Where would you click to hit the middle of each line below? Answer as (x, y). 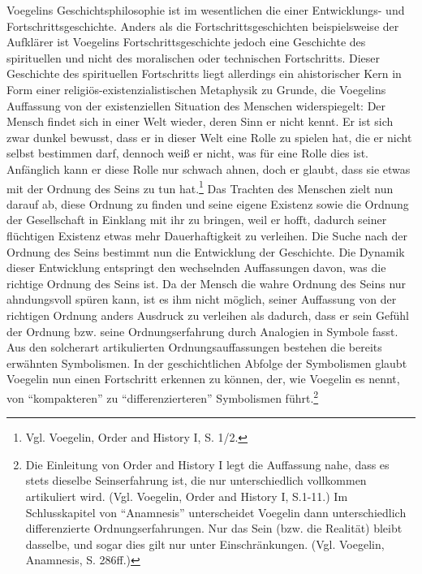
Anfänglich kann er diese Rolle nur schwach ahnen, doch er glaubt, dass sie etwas (209, 168)
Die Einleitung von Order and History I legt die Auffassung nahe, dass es (207, 464)
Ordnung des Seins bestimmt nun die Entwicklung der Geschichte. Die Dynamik (206, 251)
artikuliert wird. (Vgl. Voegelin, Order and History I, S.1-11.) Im (187, 496)
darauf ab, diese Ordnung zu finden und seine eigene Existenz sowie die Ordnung (208, 203)
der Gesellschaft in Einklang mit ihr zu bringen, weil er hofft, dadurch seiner (197, 220)
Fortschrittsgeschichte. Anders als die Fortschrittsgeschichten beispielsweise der (203, 26)
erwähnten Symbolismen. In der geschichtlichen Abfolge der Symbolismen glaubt (207, 363)
